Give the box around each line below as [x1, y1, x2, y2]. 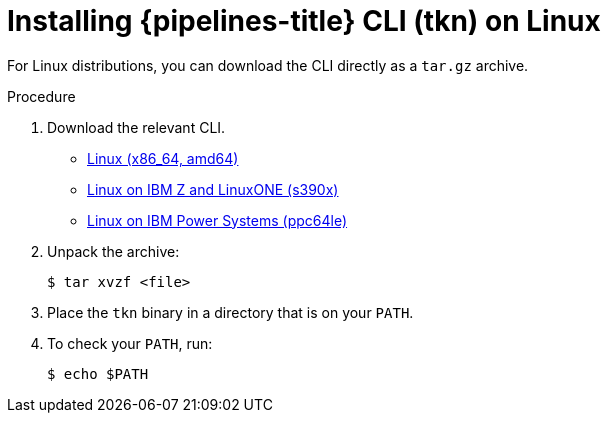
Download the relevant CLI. [47, 118, 226, 136]
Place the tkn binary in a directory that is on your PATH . [47, 303, 414, 321]
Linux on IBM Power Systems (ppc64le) [87, 211, 348, 229]
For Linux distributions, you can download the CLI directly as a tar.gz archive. [7, 56, 529, 74]
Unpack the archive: [47, 242, 180, 260]
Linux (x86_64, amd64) [87, 149, 239, 167]
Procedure [7, 87, 76, 105]
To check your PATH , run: [47, 334, 213, 352]
